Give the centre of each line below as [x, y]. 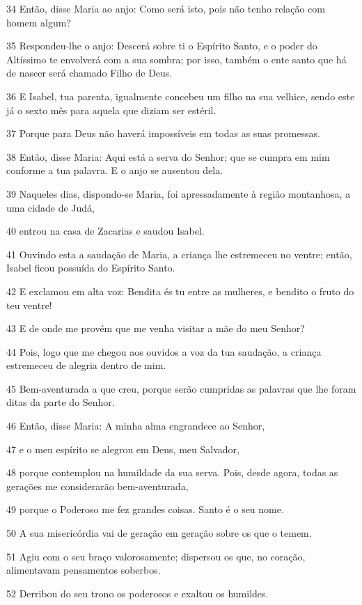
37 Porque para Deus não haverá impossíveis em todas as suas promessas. [163, 133]
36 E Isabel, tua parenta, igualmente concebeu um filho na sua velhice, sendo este [181, 96]
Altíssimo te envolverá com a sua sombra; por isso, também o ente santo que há [176, 59]
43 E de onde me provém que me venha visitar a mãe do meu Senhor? [156, 328]
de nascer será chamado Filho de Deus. [89, 73]
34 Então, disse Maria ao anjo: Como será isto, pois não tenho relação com [166, 8]
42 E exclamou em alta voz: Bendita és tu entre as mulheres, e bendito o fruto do [180, 291]
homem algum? [39, 22]
